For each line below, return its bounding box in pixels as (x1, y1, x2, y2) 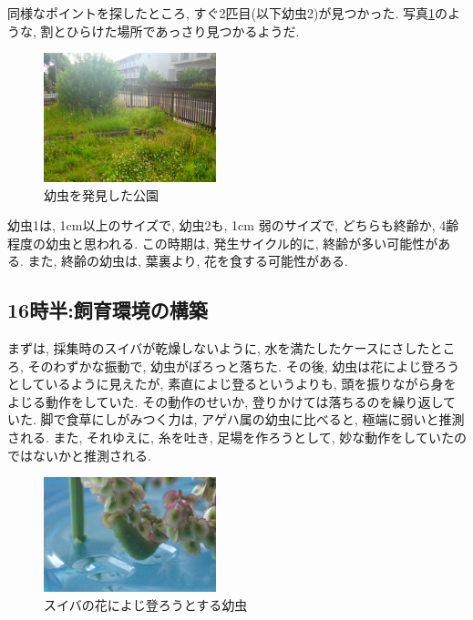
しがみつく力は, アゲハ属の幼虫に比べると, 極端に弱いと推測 (104, 410, 465, 429)
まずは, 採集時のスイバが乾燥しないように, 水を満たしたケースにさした (7, 339, 430, 358)
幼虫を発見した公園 (44, 185, 159, 204)
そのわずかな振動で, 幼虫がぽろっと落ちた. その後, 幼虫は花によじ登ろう (27, 356, 460, 375)
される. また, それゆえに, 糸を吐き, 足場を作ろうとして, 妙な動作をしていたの (7, 428, 467, 447)
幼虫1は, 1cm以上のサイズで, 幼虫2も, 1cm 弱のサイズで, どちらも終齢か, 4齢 (7, 216, 459, 235)
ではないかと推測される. (7, 445, 151, 464)
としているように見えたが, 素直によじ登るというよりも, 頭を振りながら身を (7, 374, 457, 393)
